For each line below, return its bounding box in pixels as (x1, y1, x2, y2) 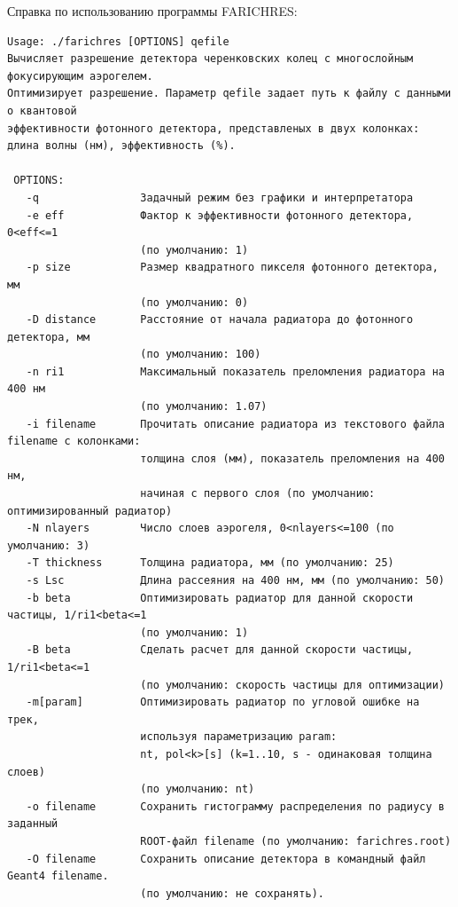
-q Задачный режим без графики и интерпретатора (26, 191, 414, 204)
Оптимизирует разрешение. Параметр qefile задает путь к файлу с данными (7, 87, 452, 100)
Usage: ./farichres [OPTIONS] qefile (7, 35, 229, 48)
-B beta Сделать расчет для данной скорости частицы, (26, 643, 414, 657)
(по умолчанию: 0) (140, 296, 249, 309)
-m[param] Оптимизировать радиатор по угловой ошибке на (26, 696, 420, 709)
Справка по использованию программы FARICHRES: (7, 2, 298, 20)
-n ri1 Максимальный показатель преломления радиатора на (26, 365, 445, 378)
